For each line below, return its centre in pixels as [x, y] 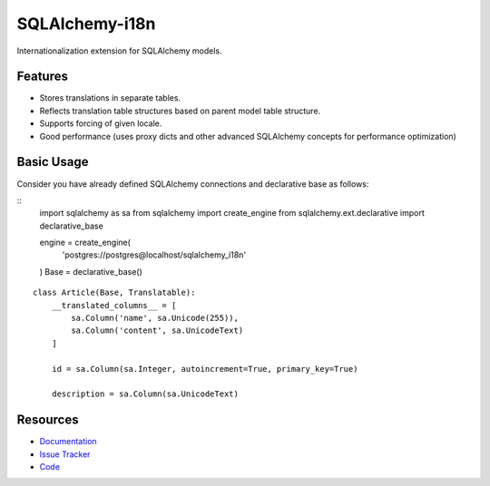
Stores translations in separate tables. [110, 98]
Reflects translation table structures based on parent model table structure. [180, 111]
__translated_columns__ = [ [114, 305]
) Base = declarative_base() [91, 271]
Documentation [68, 442]
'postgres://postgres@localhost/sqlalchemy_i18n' [154, 255]
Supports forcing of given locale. [101, 123]
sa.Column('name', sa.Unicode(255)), [155, 318]
